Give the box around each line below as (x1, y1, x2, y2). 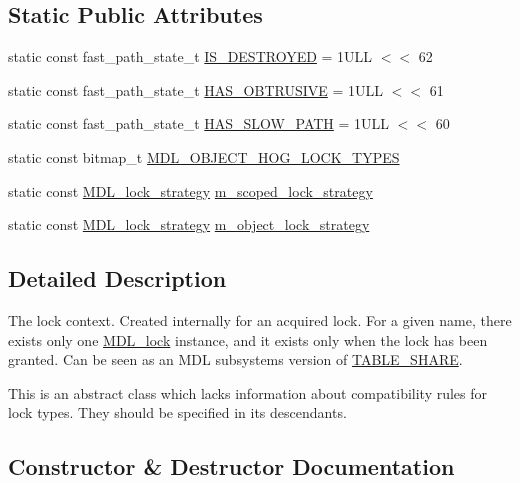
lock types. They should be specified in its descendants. (8, 402, 347, 423)
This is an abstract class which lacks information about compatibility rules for (8, 382, 488, 403)
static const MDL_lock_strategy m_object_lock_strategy (8, 214, 370, 235)
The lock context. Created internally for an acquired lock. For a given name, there (8, 309, 512, 330)
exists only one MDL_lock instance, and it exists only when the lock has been (8, 329, 488, 350)
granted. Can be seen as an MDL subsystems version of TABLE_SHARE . (8, 349, 463, 370)
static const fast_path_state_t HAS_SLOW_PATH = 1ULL (8, 113, 390, 134)
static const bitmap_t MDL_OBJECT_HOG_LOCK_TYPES (8, 146, 400, 167)
